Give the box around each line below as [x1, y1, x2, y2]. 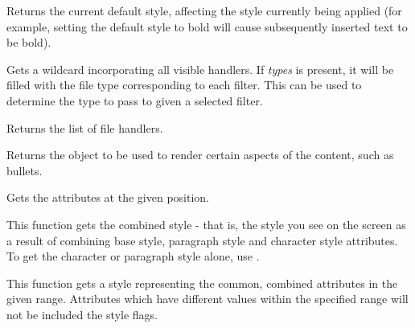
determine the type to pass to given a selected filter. [6, 92, 263, 109]
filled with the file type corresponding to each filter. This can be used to [6, 76, 362, 93]
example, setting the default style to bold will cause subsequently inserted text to [6, 18, 408, 35]
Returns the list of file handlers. [6, 119, 163, 136]
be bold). [6, 34, 51, 51]
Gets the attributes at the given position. [6, 189, 209, 206]
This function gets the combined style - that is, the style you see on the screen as [6, 215, 406, 232]
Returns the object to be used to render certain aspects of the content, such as [6, 146, 394, 163]
